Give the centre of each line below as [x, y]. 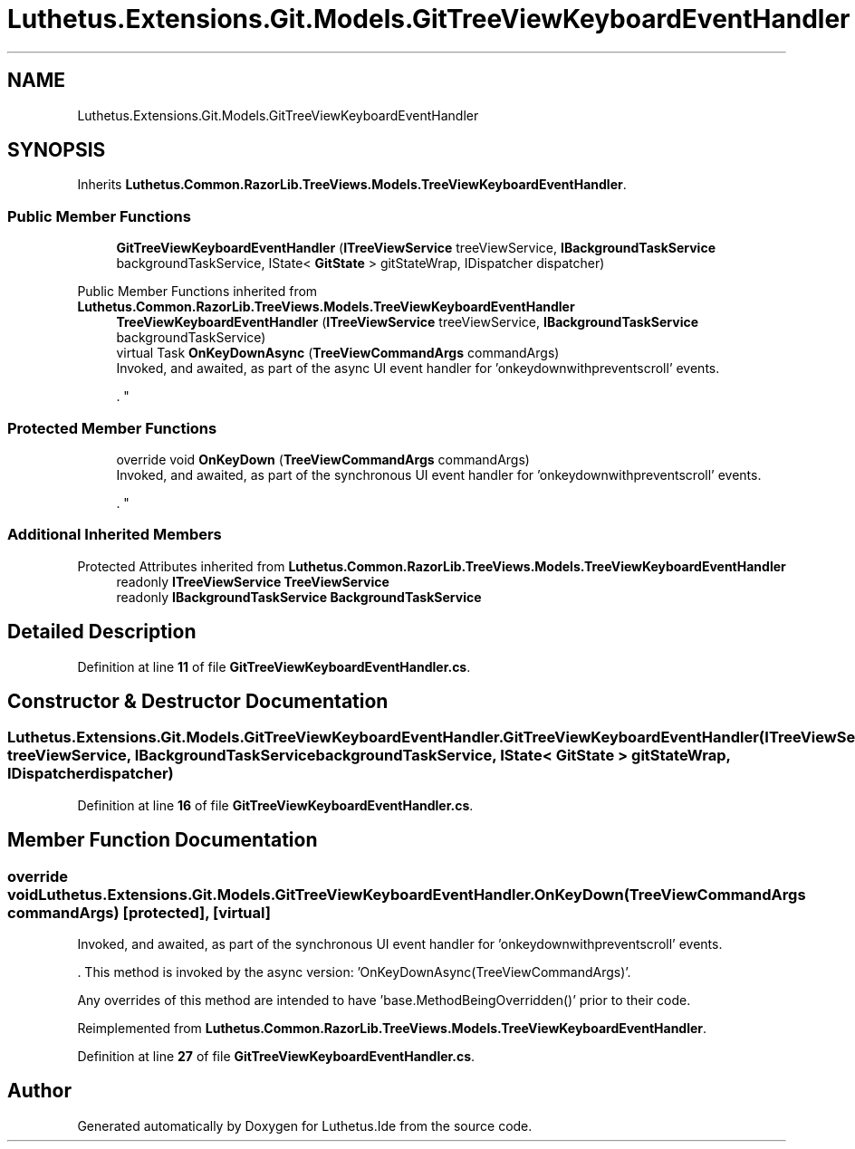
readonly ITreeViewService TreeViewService [253, 581]
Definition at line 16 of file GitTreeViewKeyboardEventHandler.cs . [275, 805]
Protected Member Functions [112, 428]
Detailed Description [102, 632]
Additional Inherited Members [115, 535]
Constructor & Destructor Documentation [198, 701]
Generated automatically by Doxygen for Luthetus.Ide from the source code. [305, 1125]
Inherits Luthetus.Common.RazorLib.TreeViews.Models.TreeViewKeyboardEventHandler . [352, 185]
